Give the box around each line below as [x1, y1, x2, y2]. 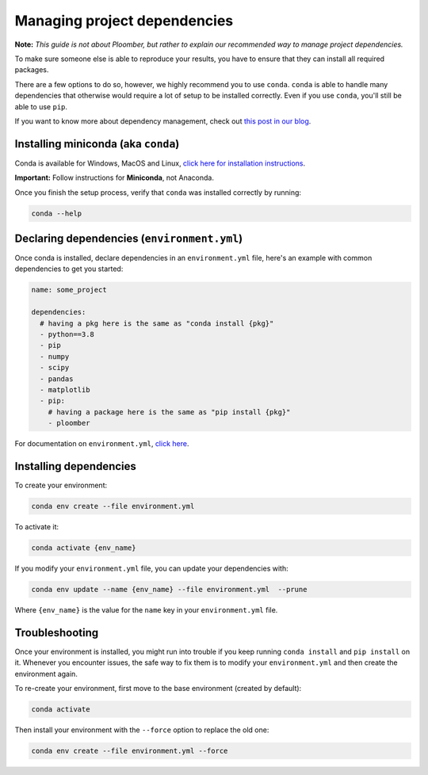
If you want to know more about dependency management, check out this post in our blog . [14, 116, 311, 126]
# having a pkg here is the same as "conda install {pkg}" [40, 319, 274, 328]
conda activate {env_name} [31, 543, 136, 552]
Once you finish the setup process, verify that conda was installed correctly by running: [14, 187, 301, 197]
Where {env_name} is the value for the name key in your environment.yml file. [14, 605, 278, 614]
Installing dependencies [14, 460, 136, 473]
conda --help [31, 208, 82, 218]
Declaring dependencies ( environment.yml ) [14, 231, 243, 245]
